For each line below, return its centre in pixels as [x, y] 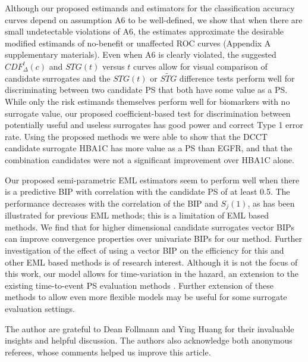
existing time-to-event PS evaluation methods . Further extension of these [139, 285]
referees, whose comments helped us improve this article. [108, 352]
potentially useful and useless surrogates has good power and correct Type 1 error [154, 125]
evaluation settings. [40, 308]
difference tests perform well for [237, 78]
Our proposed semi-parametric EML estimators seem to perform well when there [152, 180]
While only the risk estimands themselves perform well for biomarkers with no [147, 101]
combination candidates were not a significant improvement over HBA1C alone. [150, 159]
